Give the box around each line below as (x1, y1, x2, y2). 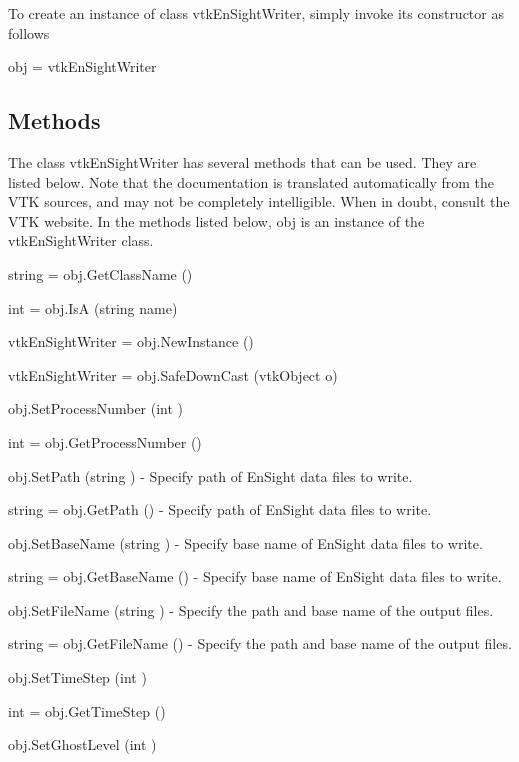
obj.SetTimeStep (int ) (8, 667, 147, 688)
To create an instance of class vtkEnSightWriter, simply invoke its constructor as (8, 3, 504, 23)
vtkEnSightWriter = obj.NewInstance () (8, 331, 254, 352)
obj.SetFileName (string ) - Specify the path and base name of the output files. (8, 599, 494, 620)
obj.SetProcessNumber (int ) (8, 398, 184, 419)
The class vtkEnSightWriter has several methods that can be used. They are (8, 151, 477, 172)
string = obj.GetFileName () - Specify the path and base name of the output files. (8, 633, 512, 654)
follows (8, 22, 50, 43)
